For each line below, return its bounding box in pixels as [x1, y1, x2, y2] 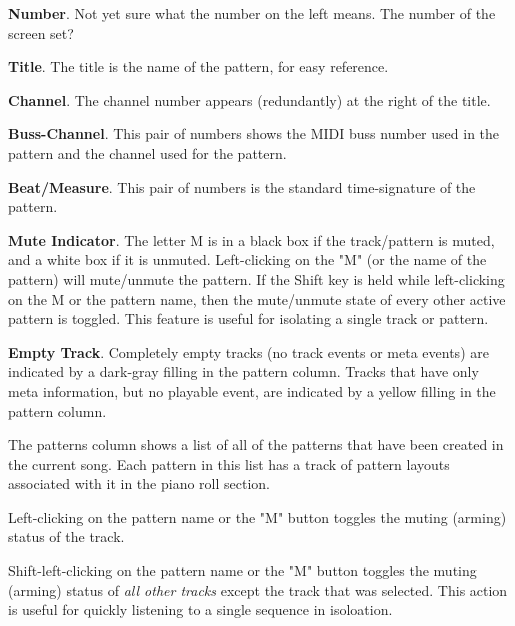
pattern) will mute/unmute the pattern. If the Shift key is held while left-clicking [8, 268, 505, 289]
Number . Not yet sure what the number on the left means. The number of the [8, 3, 496, 23]
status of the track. [8, 526, 125, 547]
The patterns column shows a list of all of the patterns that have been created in [8, 434, 504, 455]
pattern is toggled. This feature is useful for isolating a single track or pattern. [8, 308, 489, 329]
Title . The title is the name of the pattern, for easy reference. [8, 56, 389, 77]
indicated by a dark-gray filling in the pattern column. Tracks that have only [8, 361, 479, 382]
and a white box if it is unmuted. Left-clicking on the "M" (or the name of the [8, 249, 487, 270]
